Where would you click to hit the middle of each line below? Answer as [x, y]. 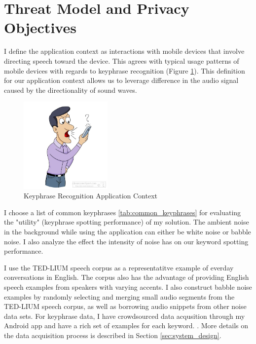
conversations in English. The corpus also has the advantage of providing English [127, 277]
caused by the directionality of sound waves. [71, 90]
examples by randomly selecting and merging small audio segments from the [119, 296]
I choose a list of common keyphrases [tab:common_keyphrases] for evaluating [123, 212]
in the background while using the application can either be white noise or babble [128, 231]
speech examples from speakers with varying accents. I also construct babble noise [128, 287]
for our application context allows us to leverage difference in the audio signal [121, 80]
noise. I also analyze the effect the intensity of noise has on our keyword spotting [126, 241]
